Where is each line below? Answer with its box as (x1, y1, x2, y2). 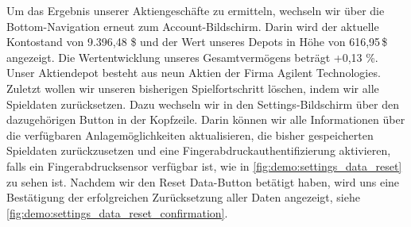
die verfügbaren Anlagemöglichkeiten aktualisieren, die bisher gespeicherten (6, 126, 374, 143)
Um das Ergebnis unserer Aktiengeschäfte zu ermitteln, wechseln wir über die (6, 2, 385, 18)
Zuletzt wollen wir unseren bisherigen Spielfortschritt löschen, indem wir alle (6, 79, 379, 96)
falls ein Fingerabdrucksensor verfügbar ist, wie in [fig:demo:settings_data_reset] (6, 157, 402, 174)
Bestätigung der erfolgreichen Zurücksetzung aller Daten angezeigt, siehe (6, 189, 360, 206)
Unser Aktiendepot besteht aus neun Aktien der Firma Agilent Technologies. (6, 64, 381, 81)
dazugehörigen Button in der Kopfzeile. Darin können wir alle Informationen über (6, 111, 405, 128)
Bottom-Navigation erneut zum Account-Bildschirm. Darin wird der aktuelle (6, 17, 379, 34)
